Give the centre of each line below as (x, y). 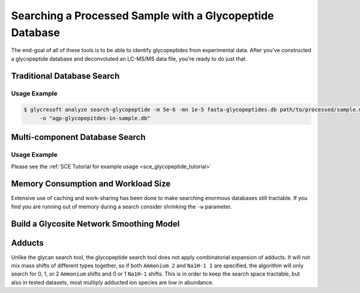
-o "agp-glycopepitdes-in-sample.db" (95, 118)
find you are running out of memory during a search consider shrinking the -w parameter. (121, 207)
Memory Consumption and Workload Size (91, 184)
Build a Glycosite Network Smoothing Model (95, 224)
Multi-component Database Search (79, 137)
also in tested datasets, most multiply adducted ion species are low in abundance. (112, 282)
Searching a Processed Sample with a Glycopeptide (142, 16)
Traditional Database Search (65, 76)
